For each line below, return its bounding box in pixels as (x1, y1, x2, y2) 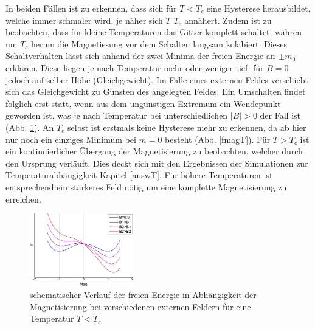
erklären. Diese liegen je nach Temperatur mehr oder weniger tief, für (5, 61, 264, 74)
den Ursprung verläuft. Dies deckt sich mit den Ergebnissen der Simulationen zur (5, 156, 308, 169)
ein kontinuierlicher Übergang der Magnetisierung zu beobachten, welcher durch (5, 145, 303, 158)
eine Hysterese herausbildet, (206, 2, 311, 14)
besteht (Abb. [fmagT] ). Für (165, 133, 271, 145)
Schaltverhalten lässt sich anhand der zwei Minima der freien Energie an (5, 49, 275, 62)
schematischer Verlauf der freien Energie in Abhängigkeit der (30, 288, 257, 301)
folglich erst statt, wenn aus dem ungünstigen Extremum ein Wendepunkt (5, 97, 281, 109)
